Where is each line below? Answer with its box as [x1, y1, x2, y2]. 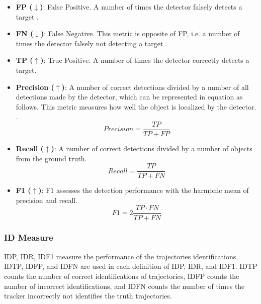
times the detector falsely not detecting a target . [16, 38, 168, 48]
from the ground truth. [16, 153, 87, 163]
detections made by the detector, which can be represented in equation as [16, 91, 243, 102]
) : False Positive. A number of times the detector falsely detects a [40, 2, 242, 12]
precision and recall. [16, 194, 78, 205]
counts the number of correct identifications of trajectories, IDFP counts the [4, 270, 239, 281]
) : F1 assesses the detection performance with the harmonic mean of [38, 185, 249, 195]
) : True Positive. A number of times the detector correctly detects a [40, 55, 249, 65]
